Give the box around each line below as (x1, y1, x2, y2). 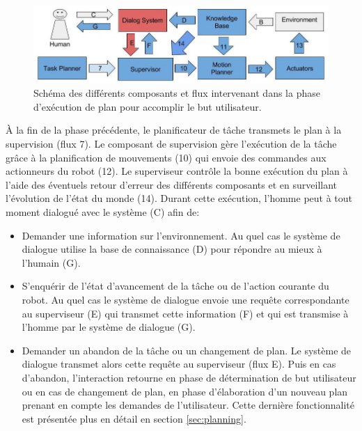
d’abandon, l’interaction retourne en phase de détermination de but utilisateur (22, 370, 356, 384)
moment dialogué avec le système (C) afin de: (6, 205, 200, 219)
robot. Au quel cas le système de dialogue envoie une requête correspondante (22, 292, 349, 307)
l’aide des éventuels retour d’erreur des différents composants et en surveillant (6, 177, 337, 191)
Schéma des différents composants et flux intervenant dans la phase (33, 86, 320, 100)
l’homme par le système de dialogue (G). (22, 320, 196, 334)
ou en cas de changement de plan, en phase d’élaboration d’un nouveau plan (22, 384, 348, 398)
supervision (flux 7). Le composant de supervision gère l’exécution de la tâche (6, 136, 337, 151)
